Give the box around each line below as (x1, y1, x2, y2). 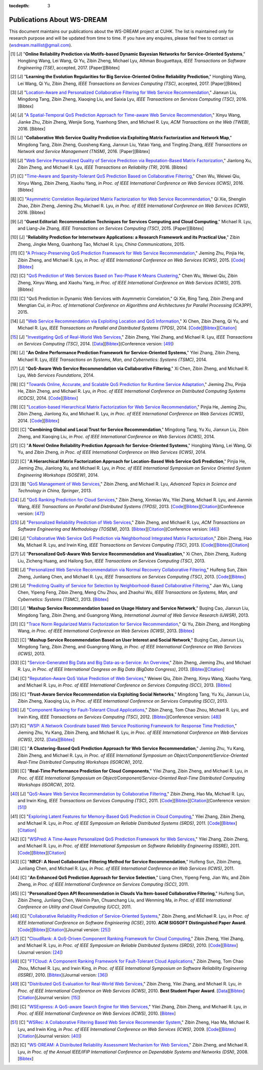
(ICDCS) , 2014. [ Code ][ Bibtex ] (18, 395, 78, 401)
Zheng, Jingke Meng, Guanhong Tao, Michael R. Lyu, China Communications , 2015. (18, 241, 185, 247)
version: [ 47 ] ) (18, 511, 45, 516)
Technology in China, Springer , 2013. (18, 488, 92, 493)
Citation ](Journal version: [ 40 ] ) (19, 1033, 82, 1039)
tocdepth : (9, 3, 30, 8)
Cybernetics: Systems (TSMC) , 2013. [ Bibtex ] (18, 596, 109, 602)
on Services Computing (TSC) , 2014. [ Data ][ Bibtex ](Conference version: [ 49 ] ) (18, 341, 174, 346)
